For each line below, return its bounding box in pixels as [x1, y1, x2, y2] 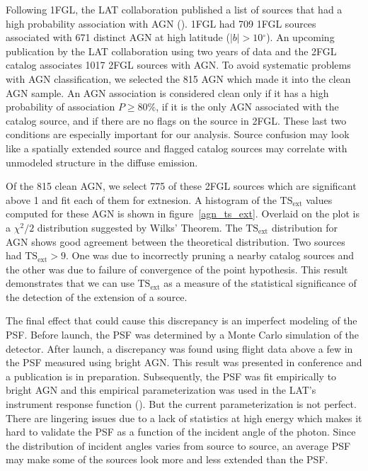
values [306, 192, 333, 207]
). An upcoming [266, 30, 335, 45]
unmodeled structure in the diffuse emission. [6, 154, 198, 169]
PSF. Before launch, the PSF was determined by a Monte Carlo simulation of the [6, 327, 360, 342]
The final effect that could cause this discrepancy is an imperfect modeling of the [6, 313, 357, 328]
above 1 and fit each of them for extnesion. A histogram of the [6, 192, 277, 207]
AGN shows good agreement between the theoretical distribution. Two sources [6, 234, 345, 249]
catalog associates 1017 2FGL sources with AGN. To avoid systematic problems [6, 57, 351, 72]
